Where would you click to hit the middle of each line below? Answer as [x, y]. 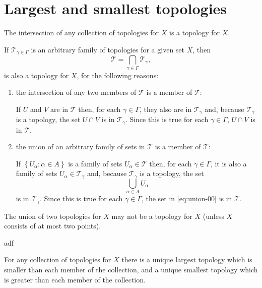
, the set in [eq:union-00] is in [187, 198]
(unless [213, 216]
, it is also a [228, 163]
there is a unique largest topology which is [187, 260]
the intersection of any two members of [76, 92]
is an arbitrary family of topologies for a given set [108, 49]
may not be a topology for [152, 216]
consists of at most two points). [53, 226]
